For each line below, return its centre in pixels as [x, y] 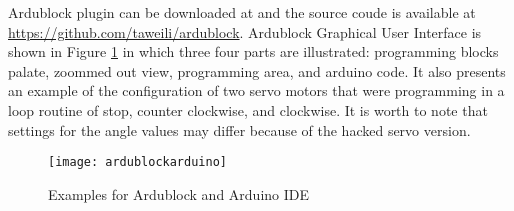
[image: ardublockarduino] [137, 162]
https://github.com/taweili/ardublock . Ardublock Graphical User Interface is [245, 31]
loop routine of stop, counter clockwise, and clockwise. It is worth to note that [248, 109]
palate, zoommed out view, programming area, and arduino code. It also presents [257, 70]
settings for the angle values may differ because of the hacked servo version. [239, 129]
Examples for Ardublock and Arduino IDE [179, 193]
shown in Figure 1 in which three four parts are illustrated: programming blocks [253, 51]
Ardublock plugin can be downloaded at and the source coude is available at [242, 12]
